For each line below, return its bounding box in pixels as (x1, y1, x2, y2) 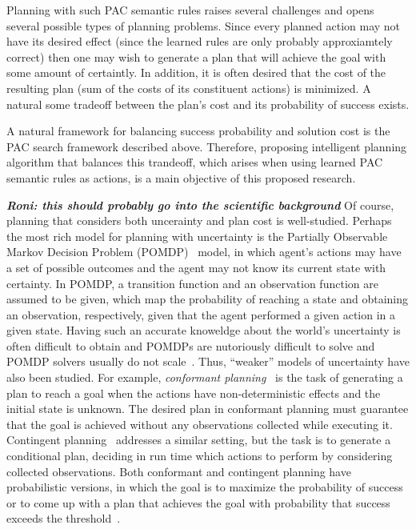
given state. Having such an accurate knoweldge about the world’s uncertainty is (6, 322, 401, 339)
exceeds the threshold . (6, 510, 121, 527)
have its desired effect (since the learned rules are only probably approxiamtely (6, 33, 393, 50)
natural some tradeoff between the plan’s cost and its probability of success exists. (6, 95, 410, 112)
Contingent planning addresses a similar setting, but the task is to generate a (6, 431, 391, 448)
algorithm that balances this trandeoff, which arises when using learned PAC (6, 154, 383, 170)
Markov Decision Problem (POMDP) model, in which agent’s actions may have (6, 243, 402, 260)
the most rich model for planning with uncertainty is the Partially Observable (6, 227, 388, 244)
